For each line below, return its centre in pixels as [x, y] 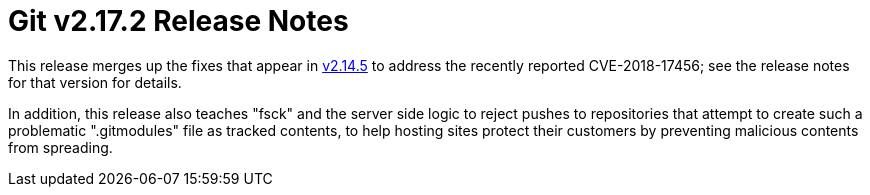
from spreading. [60, 147]
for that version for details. [95, 82]
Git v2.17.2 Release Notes [178, 21]
